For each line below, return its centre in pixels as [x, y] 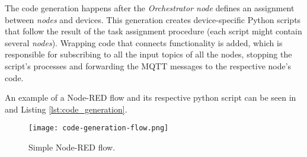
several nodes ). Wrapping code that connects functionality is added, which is [144, 42]
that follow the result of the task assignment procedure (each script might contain [153, 31]
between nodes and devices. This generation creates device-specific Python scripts [153, 19]
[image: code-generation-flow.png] [99, 128]
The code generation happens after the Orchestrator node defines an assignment [150, 8]
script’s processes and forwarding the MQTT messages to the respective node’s [148, 65]
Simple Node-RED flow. [72, 147]
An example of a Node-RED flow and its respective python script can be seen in [151, 97]
